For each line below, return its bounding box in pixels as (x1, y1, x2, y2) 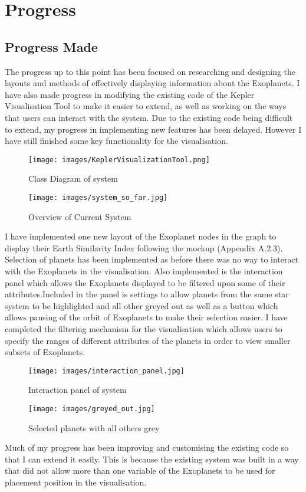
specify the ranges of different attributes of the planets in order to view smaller (5, 334, 291, 346)
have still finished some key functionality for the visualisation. (5, 135, 228, 147)
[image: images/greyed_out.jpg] (28, 405, 155, 414)
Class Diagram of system (28, 172, 118, 185)
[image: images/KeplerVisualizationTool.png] (28, 155, 210, 164)
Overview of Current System (28, 210, 131, 222)
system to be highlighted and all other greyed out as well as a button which (5, 299, 278, 311)
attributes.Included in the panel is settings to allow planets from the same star (5, 288, 289, 300)
